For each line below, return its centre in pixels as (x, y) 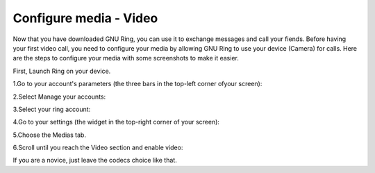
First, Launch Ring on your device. (62, 71)
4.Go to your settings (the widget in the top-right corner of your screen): (116, 122)
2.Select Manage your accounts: (59, 97)
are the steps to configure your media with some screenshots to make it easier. (126, 58)
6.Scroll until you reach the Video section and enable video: (98, 148)
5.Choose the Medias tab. (50, 135)
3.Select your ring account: (52, 109)
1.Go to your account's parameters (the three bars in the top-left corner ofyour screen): (137, 84)
